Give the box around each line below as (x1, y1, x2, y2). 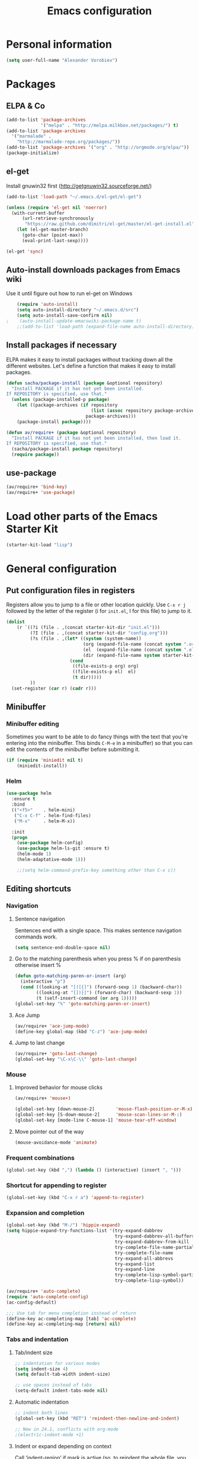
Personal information (6, 37, 113, 51)
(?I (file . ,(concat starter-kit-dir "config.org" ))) (30, 630, 168, 636)
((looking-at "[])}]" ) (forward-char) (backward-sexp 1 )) (36, 990, 182, 996)
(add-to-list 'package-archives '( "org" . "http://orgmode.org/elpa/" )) (6, 145, 190, 151)
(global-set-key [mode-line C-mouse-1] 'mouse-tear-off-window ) (14, 1117, 177, 1123)
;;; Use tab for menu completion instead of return (6, 1310, 136, 1316)
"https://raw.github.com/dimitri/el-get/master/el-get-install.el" (24, 221, 195, 227)
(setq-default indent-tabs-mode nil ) (14, 1388, 108, 1394)
